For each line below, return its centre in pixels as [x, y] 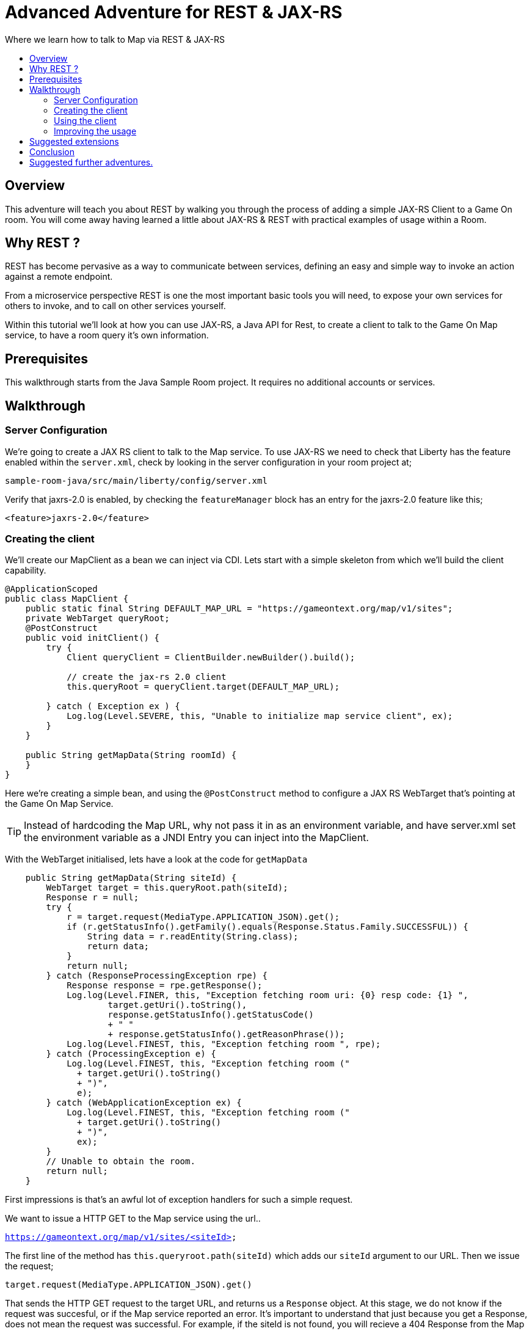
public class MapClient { [67, 599]
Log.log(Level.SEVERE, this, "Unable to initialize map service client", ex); [260, 716]
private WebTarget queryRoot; [97, 618]
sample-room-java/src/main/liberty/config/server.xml [136, 480]
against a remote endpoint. [59, 277]
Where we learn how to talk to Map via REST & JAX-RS [115, 39]
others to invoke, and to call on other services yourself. [115, 306]
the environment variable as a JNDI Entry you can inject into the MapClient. [196, 838]
